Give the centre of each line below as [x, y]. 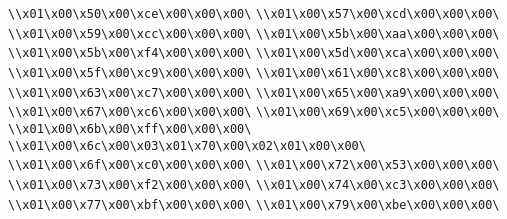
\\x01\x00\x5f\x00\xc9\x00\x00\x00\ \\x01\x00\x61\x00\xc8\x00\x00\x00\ [254, 72]
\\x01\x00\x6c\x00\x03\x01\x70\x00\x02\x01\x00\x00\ [187, 145]
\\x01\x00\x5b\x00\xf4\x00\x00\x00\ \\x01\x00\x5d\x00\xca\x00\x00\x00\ [254, 53]
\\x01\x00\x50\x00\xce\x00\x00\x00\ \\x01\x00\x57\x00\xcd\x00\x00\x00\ [254, 14]
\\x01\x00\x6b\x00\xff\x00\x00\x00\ [130, 128]
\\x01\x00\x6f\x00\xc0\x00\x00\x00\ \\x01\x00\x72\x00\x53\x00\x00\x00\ [254, 165]
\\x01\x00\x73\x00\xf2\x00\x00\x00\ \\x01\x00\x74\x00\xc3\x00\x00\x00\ [254, 184]
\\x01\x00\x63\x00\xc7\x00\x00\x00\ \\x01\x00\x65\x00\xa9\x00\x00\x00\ [254, 92]
